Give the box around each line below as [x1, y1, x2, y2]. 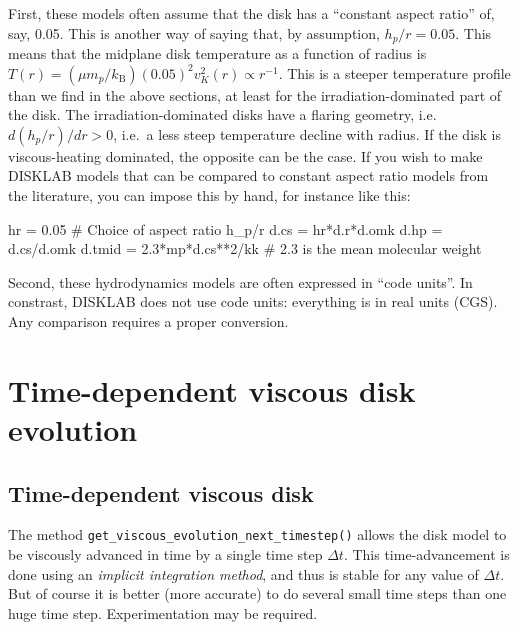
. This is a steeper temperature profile [278, 62, 511, 83]
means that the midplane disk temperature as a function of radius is [8, 43, 427, 64]
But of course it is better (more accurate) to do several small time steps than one [8, 583, 507, 604]
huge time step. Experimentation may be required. [8, 602, 318, 623]
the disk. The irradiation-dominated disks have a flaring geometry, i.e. [8, 104, 437, 125]
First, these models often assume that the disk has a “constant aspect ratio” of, [8, 3, 495, 23]
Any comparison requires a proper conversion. [8, 310, 289, 331]
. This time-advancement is [343, 544, 510, 564]
